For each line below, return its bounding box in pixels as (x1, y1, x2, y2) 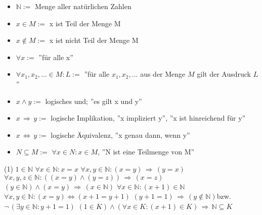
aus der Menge (140, 69, 186, 79)
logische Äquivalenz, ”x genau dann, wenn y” (51, 129, 190, 140)
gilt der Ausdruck (197, 69, 251, 79)
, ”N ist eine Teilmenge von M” (98, 146, 195, 157)
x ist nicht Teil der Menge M (49, 35, 139, 45)
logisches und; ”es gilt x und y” (45, 95, 142, 106)
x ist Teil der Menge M (49, 18, 121, 28)
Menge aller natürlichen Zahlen (35, 1, 132, 11)
